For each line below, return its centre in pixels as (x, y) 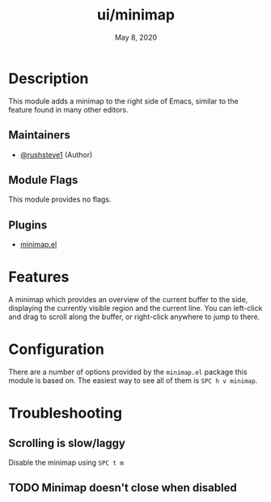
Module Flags (43, 180)
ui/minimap (136, 15)
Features (39, 277)
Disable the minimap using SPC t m (66, 462)
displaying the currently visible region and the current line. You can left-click (135, 308)
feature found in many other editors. (69, 109)
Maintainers (40, 135)
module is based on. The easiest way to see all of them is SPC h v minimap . (133, 381)
